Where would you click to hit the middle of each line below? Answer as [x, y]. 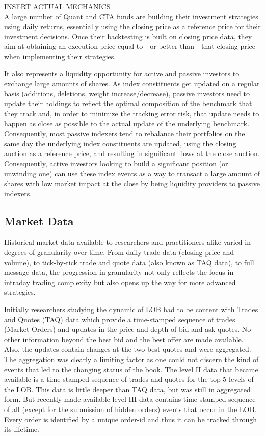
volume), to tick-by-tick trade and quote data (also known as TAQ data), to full [129, 262]
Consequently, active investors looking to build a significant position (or [116, 163]
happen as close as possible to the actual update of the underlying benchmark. [127, 123]
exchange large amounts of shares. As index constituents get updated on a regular [132, 83]
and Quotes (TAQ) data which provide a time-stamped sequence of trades [120, 319]
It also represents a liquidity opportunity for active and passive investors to [122, 73]
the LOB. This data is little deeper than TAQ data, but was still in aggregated [127, 389]
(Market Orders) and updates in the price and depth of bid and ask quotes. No [128, 329]
